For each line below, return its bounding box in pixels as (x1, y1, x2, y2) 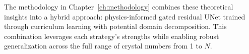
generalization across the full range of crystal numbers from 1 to (4, 40, 202, 51)
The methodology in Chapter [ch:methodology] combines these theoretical (4, 1, 233, 11)
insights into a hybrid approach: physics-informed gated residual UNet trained (4, 11, 245, 21)
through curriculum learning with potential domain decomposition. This (4, 21, 227, 31)
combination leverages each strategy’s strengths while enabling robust (4, 30, 219, 41)
